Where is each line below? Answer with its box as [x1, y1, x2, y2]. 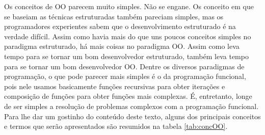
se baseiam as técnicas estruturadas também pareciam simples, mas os [4, 11, 224, 21]
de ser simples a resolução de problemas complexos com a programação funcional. [4, 100, 259, 111]
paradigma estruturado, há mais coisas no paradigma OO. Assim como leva [4, 41, 240, 51]
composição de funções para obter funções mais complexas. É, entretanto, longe [4, 91, 252, 101]
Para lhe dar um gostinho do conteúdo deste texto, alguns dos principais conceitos [4, 111, 261, 121]
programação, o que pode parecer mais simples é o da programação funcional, [4, 71, 246, 82]
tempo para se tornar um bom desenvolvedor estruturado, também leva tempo [4, 50, 249, 61]
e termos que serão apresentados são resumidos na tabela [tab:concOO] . [4, 121, 228, 131]
